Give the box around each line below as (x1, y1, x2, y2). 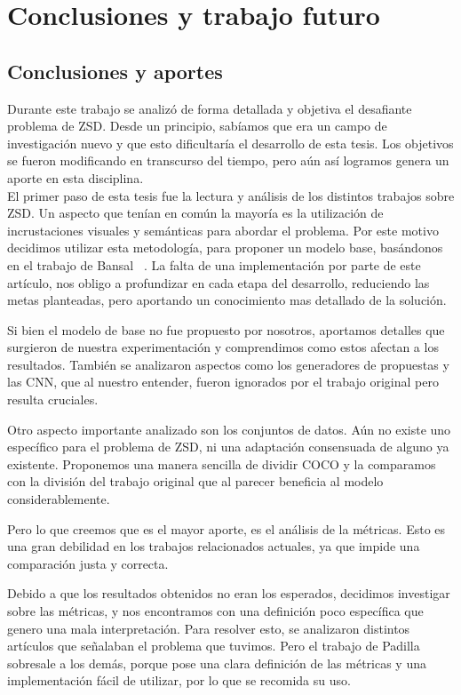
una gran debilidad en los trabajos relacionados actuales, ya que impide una (7, 537, 420, 555)
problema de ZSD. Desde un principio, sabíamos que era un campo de (7, 116, 387, 135)
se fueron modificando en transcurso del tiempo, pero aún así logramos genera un (7, 151, 449, 170)
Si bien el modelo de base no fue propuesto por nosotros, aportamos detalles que (7, 320, 445, 339)
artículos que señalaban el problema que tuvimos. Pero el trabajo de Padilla (7, 636, 420, 655)
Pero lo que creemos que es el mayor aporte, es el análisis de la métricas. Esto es (7, 519, 446, 538)
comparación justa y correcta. (7, 554, 169, 572)
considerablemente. (7, 490, 110, 508)
